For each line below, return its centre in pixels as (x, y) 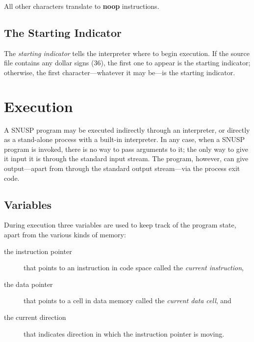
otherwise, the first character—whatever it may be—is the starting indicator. (120, 72)
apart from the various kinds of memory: (65, 235)
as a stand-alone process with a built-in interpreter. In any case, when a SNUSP (125, 139)
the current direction (35, 317)
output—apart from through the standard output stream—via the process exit (122, 168)
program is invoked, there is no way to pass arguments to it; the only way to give (126, 149)
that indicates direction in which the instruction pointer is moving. (124, 333)
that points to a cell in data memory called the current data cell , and (127, 300)
